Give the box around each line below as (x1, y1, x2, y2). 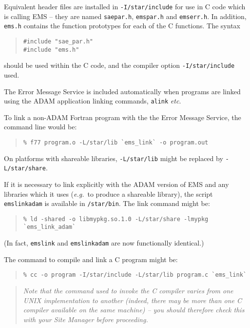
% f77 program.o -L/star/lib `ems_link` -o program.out (23, 139, 209, 146)
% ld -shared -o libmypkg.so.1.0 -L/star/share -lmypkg (23, 215, 209, 223)
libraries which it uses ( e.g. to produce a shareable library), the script (4, 188, 213, 199)
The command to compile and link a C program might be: (4, 254, 178, 264)
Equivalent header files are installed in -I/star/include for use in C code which (4, 1, 246, 11)
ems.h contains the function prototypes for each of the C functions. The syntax (4, 20, 240, 31)
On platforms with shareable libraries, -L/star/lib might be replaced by (4, 153, 223, 163)
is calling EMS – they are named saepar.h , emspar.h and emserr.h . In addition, (4, 11, 247, 21)
